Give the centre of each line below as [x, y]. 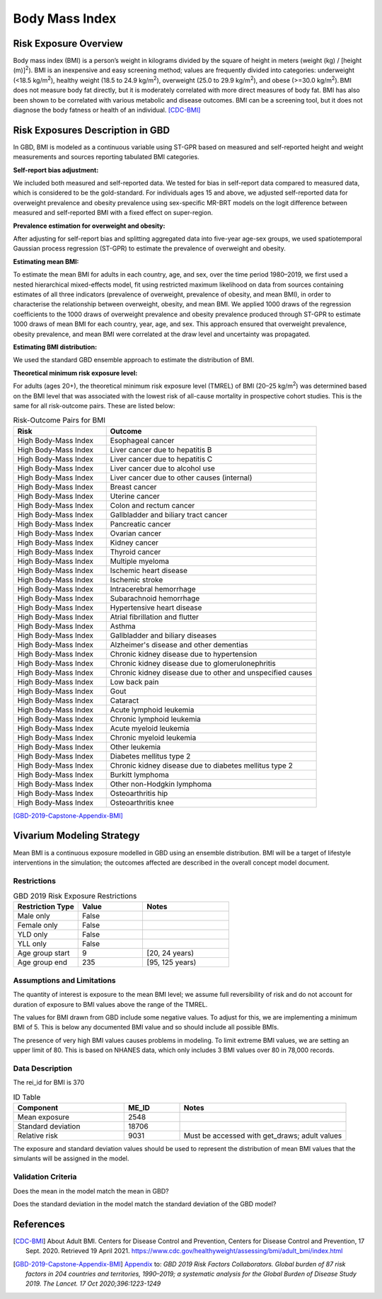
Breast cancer [133, 487]
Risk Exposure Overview [68, 44]
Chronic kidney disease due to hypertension [184, 654]
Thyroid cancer [135, 552]
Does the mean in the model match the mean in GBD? [91, 1191]
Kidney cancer [134, 543]
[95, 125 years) [172, 962]
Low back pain [134, 681]
